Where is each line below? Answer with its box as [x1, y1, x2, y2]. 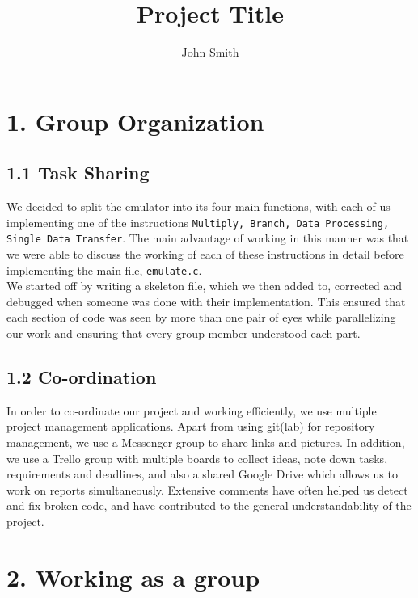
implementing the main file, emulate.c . [6, 261, 202, 278]
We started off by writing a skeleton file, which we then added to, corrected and [6, 277, 403, 294]
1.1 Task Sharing [6, 160, 150, 185]
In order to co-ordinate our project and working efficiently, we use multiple [6, 402, 377, 419]
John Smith [181, 44, 239, 61]
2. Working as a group [6, 560, 260, 593]
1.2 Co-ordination [6, 364, 157, 390]
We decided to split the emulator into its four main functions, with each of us [6, 198, 391, 215]
